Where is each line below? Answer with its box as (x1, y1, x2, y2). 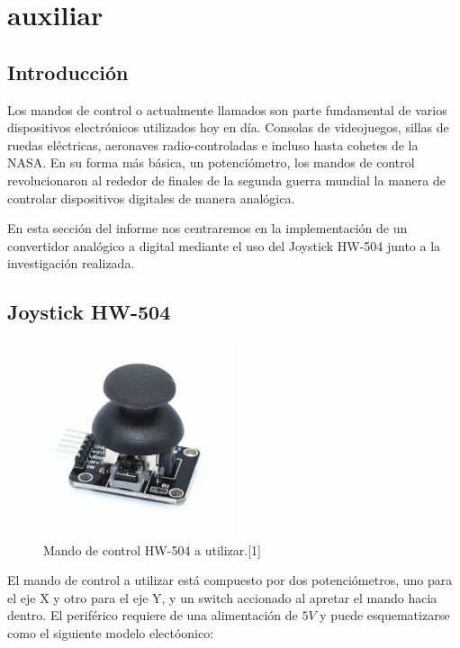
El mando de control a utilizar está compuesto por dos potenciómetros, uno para (7, 571, 453, 589)
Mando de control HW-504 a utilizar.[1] (43, 540, 261, 559)
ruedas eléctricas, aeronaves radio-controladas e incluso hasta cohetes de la (7, 135, 419, 154)
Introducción (7, 58, 129, 85)
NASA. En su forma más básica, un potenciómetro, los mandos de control (7, 153, 415, 172)
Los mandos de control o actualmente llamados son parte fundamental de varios (7, 100, 447, 119)
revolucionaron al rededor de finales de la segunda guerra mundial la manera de (7, 170, 446, 189)
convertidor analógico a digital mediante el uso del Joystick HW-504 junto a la (7, 236, 441, 255)
